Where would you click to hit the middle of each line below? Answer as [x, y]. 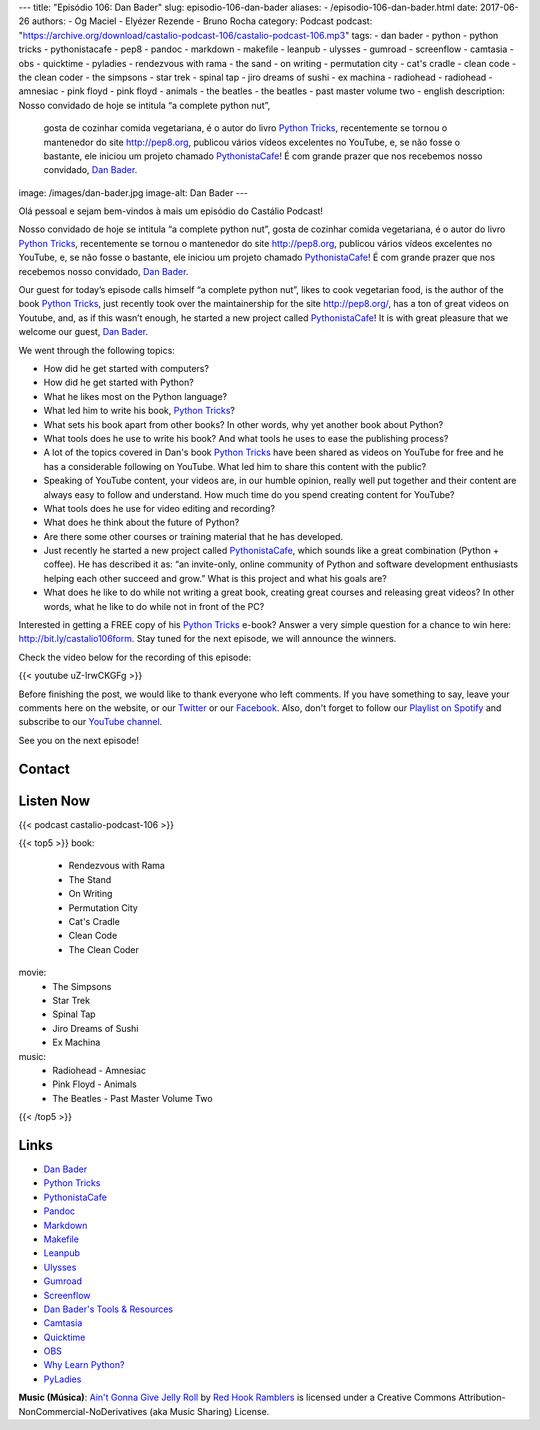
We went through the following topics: [96, 350]
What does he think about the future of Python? [141, 522]
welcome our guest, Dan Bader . [83, 332]
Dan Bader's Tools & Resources [108, 1309]
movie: [32, 972]
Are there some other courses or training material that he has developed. [193, 536]
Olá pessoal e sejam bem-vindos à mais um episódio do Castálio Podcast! [171, 211]
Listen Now [54, 800]
